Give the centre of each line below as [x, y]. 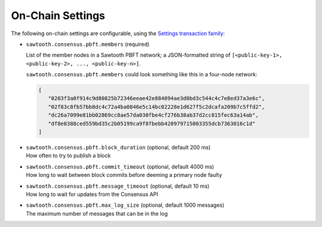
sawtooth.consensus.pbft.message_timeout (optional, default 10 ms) [118, 186]
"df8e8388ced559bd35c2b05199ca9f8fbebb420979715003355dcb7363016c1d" [152, 123]
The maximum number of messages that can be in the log [97, 213]
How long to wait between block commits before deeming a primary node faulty [124, 175]
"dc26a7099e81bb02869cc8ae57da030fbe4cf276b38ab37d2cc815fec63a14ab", [153, 115]
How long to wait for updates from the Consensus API [92, 194]
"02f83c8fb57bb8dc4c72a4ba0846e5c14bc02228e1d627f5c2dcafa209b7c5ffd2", [157, 107]
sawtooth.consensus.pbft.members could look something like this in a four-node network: [142, 74]
